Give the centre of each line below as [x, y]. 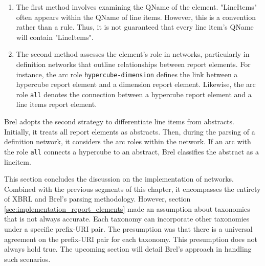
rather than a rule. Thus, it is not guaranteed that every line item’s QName [135, 27]
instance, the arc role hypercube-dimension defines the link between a [127, 74]
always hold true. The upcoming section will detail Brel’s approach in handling [128, 249]
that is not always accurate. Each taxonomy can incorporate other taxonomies [127, 219]
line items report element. [57, 104]
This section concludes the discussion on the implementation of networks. [119, 179]
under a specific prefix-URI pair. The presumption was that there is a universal [128, 229]
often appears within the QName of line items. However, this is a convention [136, 17]
